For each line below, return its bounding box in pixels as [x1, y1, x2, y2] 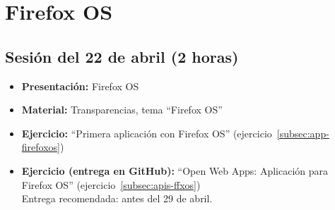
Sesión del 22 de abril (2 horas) [5, 45, 239, 67]
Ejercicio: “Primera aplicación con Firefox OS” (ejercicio [21, 125, 272, 140]
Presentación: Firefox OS [21, 78, 139, 93]
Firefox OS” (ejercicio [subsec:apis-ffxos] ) [21, 177, 201, 192]
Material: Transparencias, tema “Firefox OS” [21, 102, 223, 117]
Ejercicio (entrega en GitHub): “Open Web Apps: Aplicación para [21, 163, 329, 178]
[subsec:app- [276, 125, 329, 140]
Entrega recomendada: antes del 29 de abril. [21, 191, 213, 206]
